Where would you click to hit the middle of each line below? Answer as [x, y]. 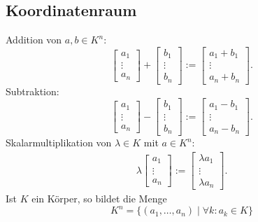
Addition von [34, 40]
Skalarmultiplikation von [59, 143]
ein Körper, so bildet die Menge [99, 199]
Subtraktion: [33, 91]
